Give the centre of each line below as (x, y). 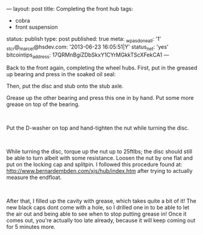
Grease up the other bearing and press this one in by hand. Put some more (100, 98)
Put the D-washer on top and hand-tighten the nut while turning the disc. (98, 128)
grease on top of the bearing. (43, 104)
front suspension (36, 27)
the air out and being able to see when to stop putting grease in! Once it (97, 214)
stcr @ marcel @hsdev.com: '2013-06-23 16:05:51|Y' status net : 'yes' (87, 47)
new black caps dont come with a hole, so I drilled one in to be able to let (98, 208)
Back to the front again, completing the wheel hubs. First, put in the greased (102, 68)
